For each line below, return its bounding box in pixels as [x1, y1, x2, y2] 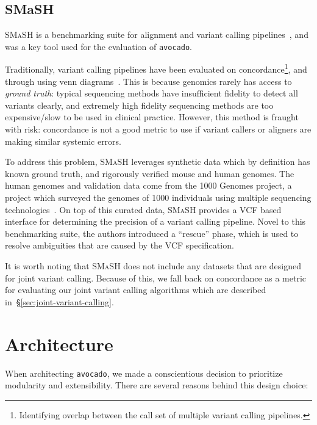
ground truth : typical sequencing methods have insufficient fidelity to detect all [5, 87, 298, 100]
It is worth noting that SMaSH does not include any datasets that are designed [5, 260, 301, 272]
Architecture [5, 331, 113, 356]
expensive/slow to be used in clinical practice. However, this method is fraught [5, 111, 299, 123]
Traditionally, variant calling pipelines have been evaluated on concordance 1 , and [5, 61, 307, 76]
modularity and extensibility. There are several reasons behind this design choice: [5, 379, 308, 391]
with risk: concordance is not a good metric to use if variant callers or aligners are [5, 123, 312, 136]
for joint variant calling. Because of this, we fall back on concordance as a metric [5, 271, 307, 284]
